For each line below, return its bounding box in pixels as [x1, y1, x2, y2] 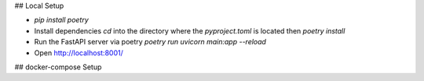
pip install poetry [34, 16, 90, 25]
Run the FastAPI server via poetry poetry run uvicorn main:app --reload [34, 37, 267, 47]
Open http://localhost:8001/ [34, 48, 123, 58]
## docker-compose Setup [14, 62, 102, 72]
